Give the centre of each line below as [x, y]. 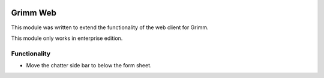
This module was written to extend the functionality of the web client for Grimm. [110, 27]
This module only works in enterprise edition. [67, 38]
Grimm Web [34, 13]
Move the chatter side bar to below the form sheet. [89, 65]
